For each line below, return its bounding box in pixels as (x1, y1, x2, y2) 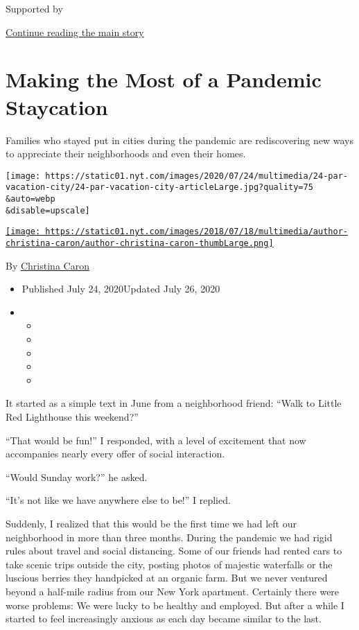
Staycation (6, 92, 108, 121)
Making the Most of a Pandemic (6, 65, 322, 94)
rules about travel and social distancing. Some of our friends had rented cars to (6, 543, 342, 558)
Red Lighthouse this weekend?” (6, 409, 139, 423)
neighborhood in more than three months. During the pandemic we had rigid (6, 530, 333, 544)
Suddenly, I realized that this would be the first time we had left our (6, 516, 297, 530)
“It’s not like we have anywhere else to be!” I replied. (6, 493, 231, 507)
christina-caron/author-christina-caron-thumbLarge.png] (6, 238, 274, 248)
